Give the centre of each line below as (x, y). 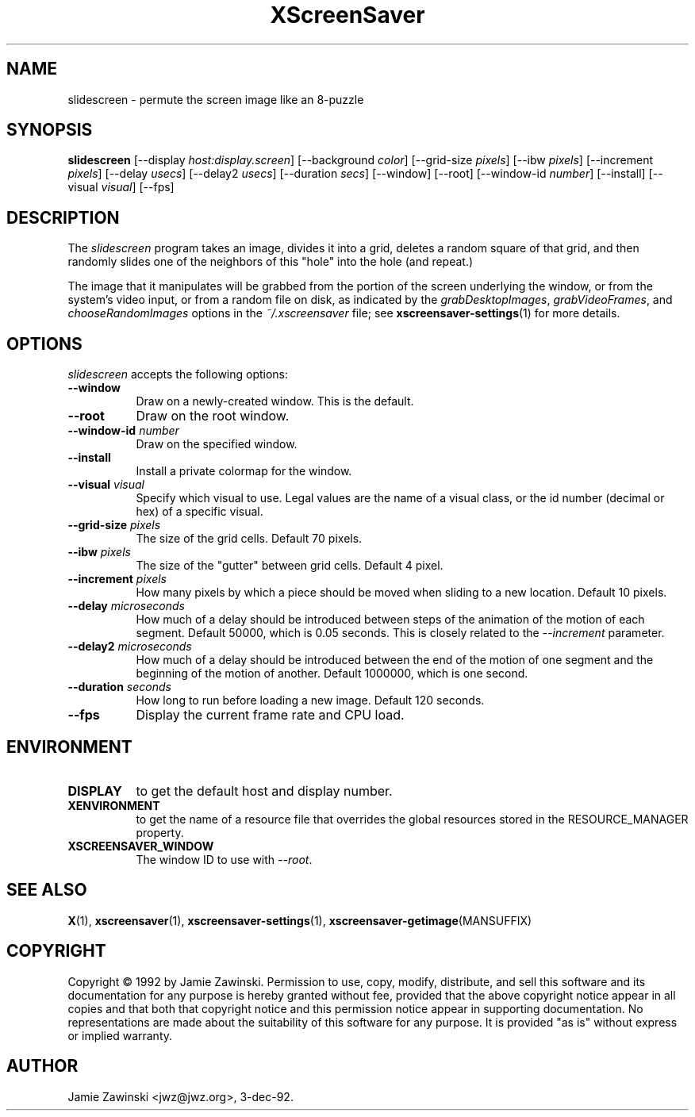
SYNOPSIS (50, 130)
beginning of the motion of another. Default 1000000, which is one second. (332, 674)
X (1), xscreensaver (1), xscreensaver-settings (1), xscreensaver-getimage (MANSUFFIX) (300, 920)
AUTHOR (42, 1066)
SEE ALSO (47, 890)
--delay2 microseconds (130, 647)
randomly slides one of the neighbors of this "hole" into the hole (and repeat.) (271, 262)
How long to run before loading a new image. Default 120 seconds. (310, 701)
